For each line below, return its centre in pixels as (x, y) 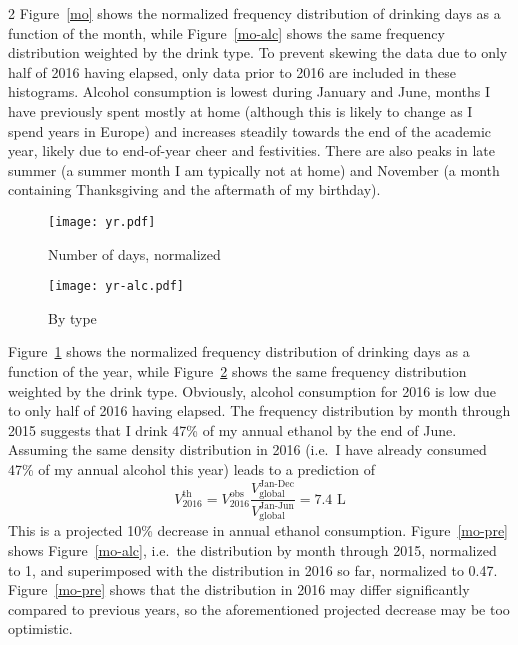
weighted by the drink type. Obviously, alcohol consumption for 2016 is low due (252, 390)
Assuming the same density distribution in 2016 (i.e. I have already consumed (247, 449)
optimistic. (40, 628)
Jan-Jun (276, 506)
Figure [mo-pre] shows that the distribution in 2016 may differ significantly (239, 589)
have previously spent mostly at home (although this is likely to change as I (240, 110)
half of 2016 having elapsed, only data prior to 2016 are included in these (232, 71)
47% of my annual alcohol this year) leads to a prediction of (191, 469)
